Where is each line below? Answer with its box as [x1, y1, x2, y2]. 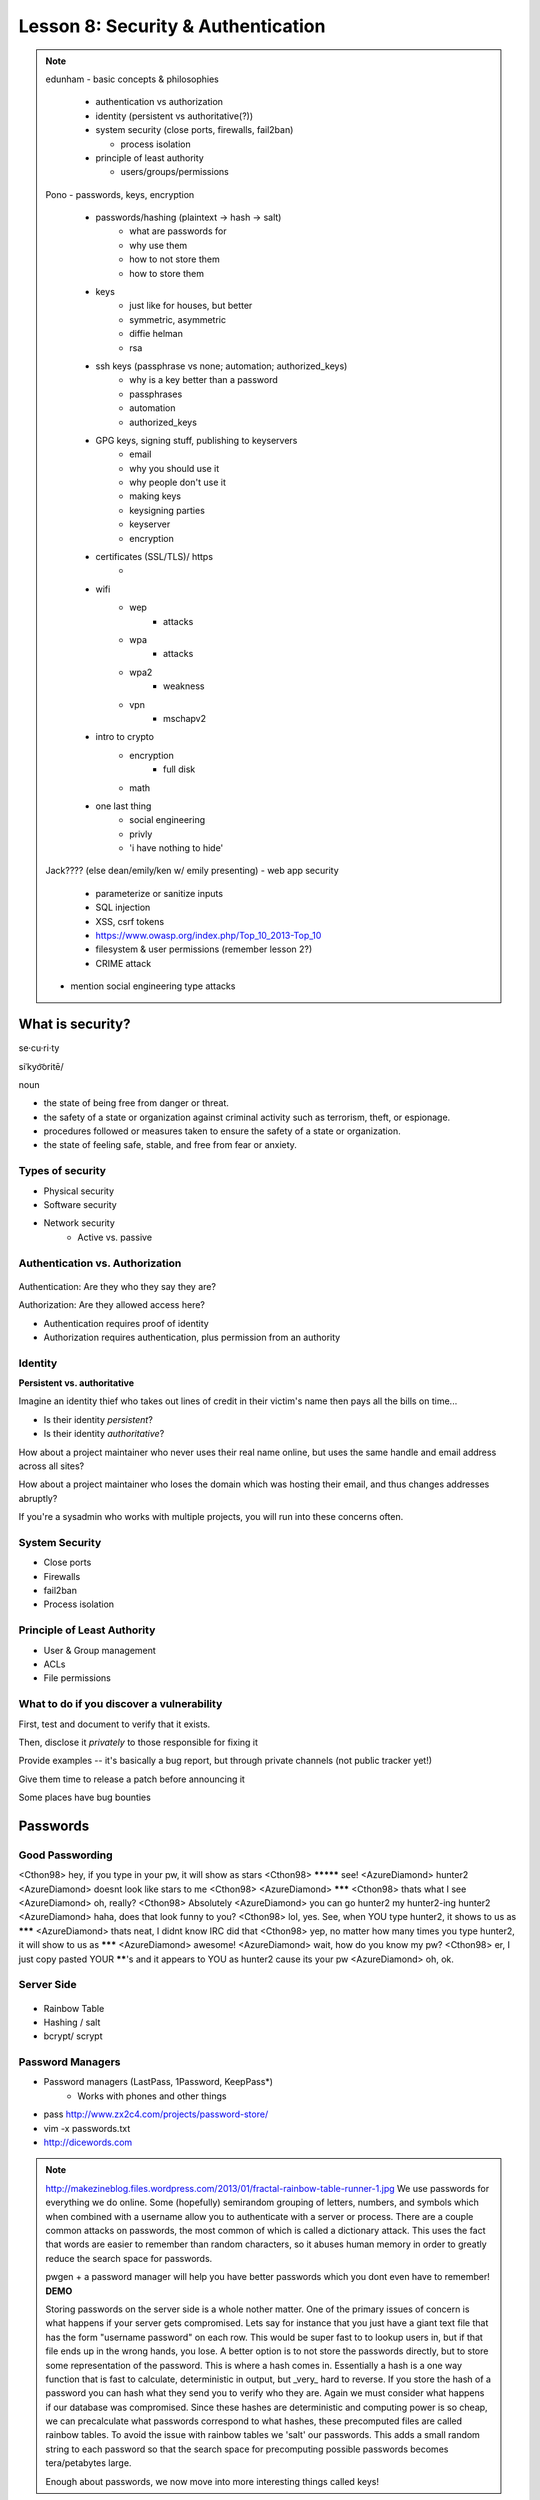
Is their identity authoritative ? [43, 1428, 165, 1440]
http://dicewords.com [43, 2136, 133, 2149]
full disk [163, 763, 196, 775]
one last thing [95, 800, 152, 812]
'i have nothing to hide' [129, 842, 224, 854]
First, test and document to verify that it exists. [18, 1718, 211, 1730]
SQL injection [95, 901, 151, 914]
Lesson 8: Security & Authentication [18, 15, 326, 37]
